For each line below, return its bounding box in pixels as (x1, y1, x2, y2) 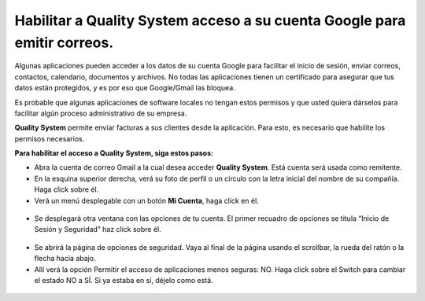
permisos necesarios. (14, 134, 85, 143)
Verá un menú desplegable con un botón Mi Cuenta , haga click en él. (34, 196, 259, 205)
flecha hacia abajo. (34, 254, 96, 263)
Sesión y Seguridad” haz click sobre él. (34, 225, 161, 234)
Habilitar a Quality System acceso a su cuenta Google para (14, 12, 406, 29)
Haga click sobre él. (34, 185, 99, 194)
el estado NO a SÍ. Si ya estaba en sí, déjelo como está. (34, 275, 213, 284)
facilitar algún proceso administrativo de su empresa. (14, 108, 187, 118)
